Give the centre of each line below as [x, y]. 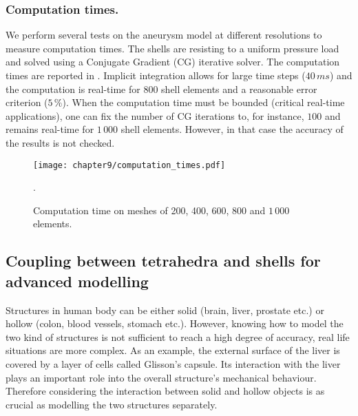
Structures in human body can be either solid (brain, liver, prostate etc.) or [165, 310]
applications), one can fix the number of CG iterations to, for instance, [155, 115]
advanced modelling [77, 281]
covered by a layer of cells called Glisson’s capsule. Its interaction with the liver [173, 363]
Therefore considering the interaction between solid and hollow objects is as [165, 391]
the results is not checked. [60, 142]
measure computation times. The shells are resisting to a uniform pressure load [172, 48]
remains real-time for [50, 129]
